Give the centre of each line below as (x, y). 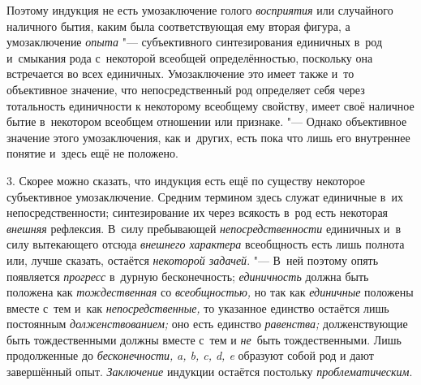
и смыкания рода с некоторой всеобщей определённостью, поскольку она (190, 57)
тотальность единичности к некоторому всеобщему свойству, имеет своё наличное (210, 105)
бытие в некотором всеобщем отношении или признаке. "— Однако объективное (207, 121)
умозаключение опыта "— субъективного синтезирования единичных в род (195, 42)
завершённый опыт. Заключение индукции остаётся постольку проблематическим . (210, 372)
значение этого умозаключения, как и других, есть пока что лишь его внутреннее (208, 137)
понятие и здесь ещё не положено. (92, 153)
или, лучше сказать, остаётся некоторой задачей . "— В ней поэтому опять (193, 260)
